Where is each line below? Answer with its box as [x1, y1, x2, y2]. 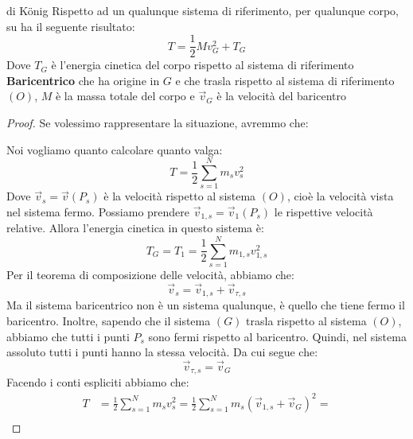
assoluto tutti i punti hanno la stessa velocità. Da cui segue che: [6, 344, 318, 360]
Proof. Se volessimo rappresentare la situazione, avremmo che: [6, 115, 309, 131]
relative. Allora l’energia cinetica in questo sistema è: [6, 219, 264, 236]
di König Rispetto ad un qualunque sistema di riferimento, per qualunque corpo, [6, 2, 399, 18]
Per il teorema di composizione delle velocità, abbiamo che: [6, 266, 294, 283]
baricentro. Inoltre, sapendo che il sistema [6, 312, 211, 328]
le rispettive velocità [274, 203, 373, 219]
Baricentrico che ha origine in [6, 72, 160, 88]
